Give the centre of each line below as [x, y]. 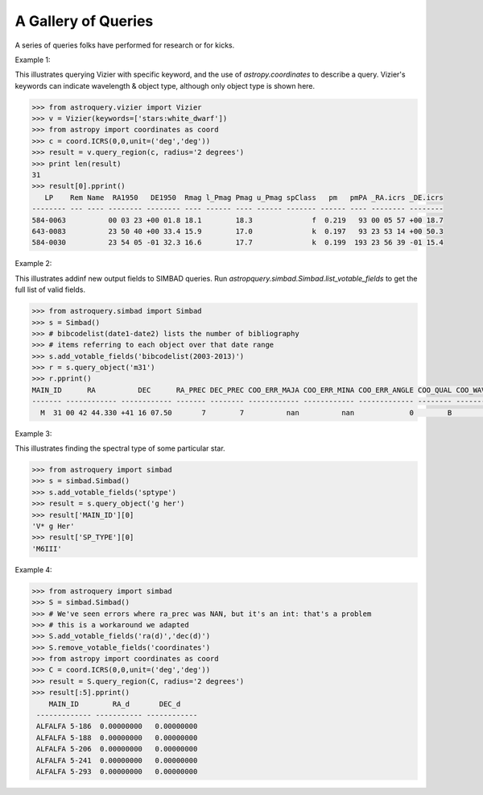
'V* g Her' [53, 526]
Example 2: [33, 264]
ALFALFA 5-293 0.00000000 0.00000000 [117, 771]
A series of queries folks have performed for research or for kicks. [125, 45]
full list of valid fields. [50, 289]
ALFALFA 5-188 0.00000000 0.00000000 [117, 737]
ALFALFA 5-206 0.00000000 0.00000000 [117, 749]
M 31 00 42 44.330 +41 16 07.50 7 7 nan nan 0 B [246, 412]
